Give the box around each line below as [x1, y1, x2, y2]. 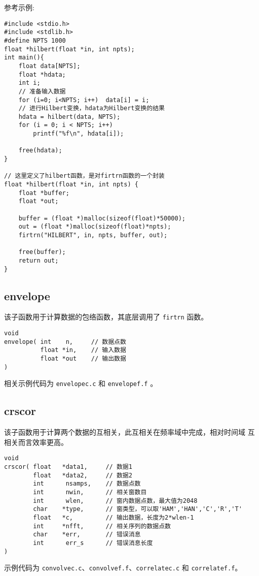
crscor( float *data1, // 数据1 [4, 463, 132, 471]
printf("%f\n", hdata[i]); [33, 130, 124, 138]
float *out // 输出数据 [40, 355, 126, 363]
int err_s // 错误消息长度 [33, 539, 153, 547]
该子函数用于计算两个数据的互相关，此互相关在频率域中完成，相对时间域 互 [4, 427, 255, 437]
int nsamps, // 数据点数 [33, 480, 141, 488]
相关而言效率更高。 [4, 436, 68, 447]
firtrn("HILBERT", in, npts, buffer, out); [18, 232, 168, 239]
